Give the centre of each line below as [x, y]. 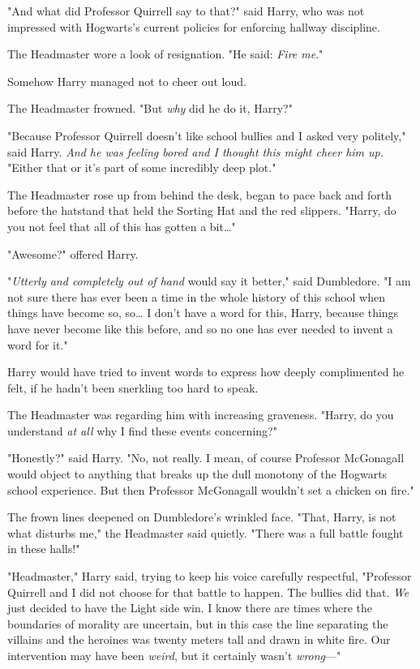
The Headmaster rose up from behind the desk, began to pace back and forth [200, 194]
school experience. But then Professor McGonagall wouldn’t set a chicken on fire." [211, 489]
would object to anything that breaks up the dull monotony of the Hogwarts [197, 474]
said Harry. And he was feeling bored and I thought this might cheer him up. [196, 151]
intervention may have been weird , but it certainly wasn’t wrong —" [174, 655]
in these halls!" [44, 549]
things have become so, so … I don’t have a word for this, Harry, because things [203, 313]
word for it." [38, 344]
